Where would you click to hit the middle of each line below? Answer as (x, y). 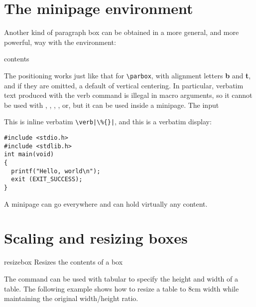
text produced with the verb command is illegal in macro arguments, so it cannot (128, 95)
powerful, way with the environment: (60, 42)
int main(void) (29, 154)
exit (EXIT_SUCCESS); (47, 179)
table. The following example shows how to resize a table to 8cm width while (122, 288)
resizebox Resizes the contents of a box (64, 262)
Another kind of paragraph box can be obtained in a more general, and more (122, 32)
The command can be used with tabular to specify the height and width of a (121, 278)
